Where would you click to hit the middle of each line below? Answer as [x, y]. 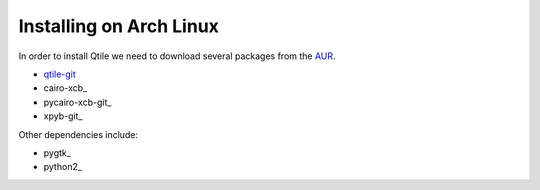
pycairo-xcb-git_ [77, 102]
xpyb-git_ [63, 116]
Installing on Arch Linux [119, 26]
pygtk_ [57, 152]
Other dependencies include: [78, 134]
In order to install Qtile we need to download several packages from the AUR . [177, 56]
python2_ [62, 167]
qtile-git [60, 74]
